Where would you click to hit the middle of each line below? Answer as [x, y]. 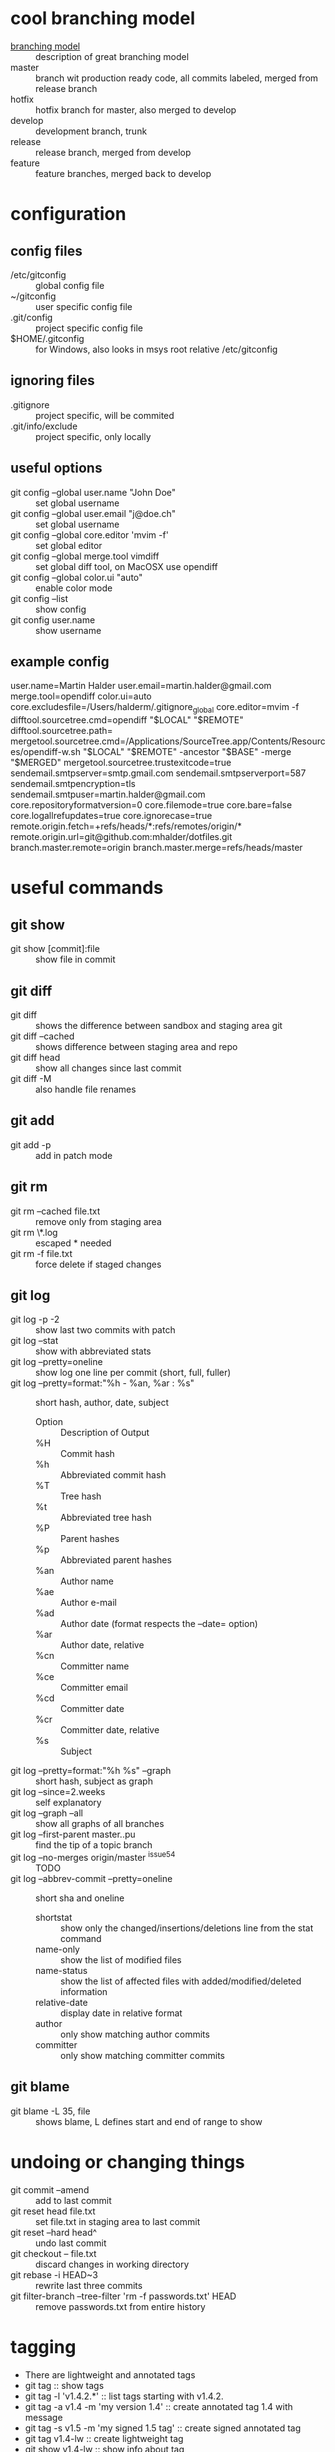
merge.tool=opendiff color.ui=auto [81, 696]
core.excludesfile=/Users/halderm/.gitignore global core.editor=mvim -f [155, 708]
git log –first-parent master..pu [73, 1834]
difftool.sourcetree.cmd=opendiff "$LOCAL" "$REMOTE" [127, 720]
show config [61, 609]
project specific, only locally [93, 436]
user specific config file [84, 306]
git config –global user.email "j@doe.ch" [93, 513]
